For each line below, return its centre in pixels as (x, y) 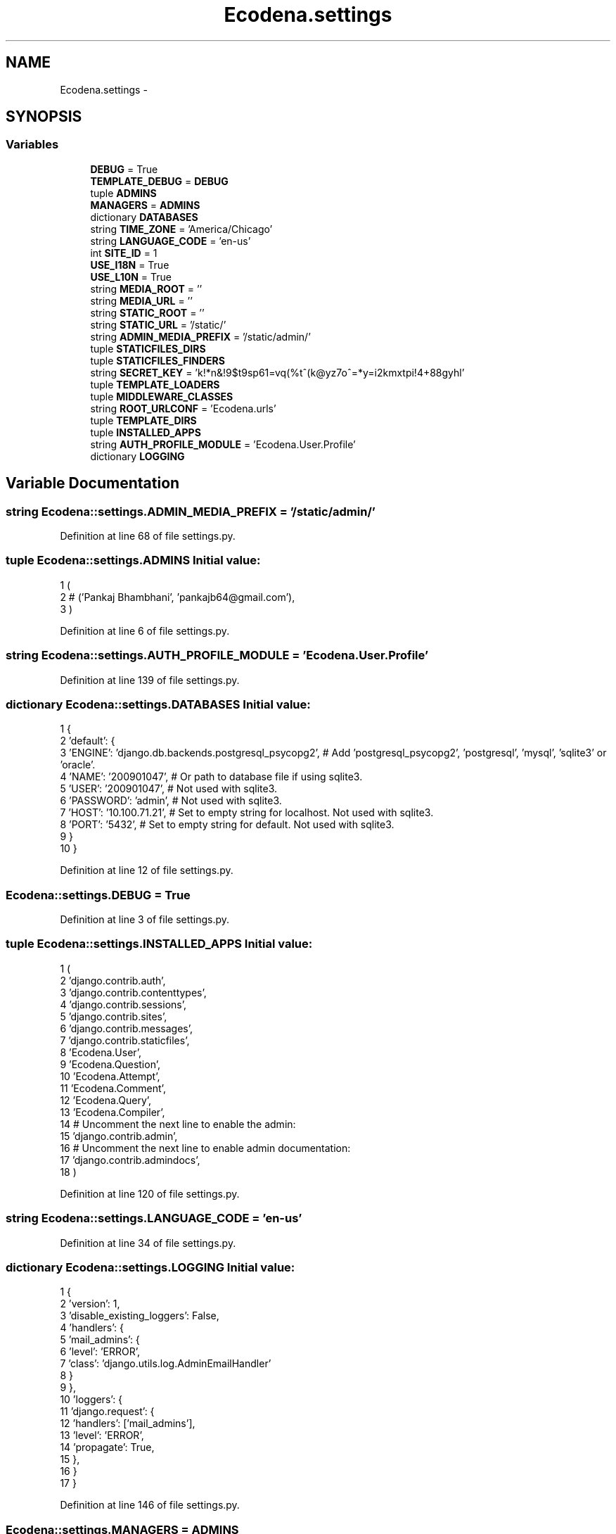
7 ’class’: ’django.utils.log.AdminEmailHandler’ (166, 1364)
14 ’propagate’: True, (107, 1447)
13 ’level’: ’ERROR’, (102, 1435)
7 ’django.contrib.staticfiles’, (125, 1040)
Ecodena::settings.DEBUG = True (98, 895)
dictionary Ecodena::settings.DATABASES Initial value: (158, 704)
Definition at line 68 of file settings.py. (148, 536)
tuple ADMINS (123, 193)
